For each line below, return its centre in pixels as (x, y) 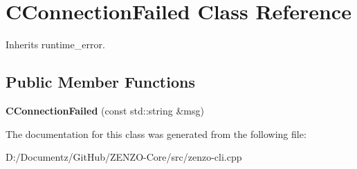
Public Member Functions (100, 82)
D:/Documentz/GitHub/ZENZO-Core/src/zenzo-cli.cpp (124, 157)
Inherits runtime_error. (55, 44)
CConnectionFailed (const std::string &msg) (105, 110)
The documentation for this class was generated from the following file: (156, 133)
